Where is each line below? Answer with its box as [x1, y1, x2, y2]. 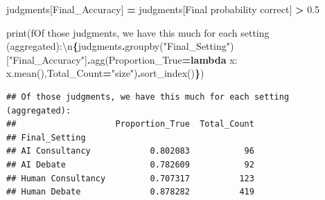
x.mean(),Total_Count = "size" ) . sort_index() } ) [6, 66, 204, 80]
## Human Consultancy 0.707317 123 [6, 173, 254, 183]
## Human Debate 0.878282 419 [6, 187, 254, 197]
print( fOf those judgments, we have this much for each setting [6, 25, 270, 39]
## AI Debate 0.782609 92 [6, 159, 254, 170]
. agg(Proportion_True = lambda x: [87, 52, 238, 66]
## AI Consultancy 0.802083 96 [6, 146, 254, 156]
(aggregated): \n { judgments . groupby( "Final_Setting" [6, 39, 230, 53]
